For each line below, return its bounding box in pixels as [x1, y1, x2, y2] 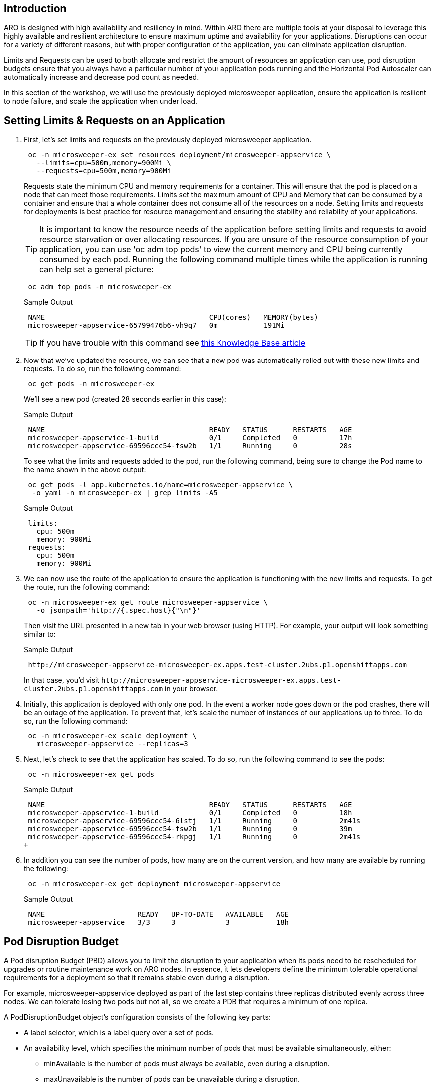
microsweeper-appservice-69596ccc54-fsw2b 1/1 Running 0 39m [28, 825, 352, 833]
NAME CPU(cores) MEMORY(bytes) [28, 313, 319, 322]
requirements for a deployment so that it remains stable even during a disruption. [4, 973, 270, 982]
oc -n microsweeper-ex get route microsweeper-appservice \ [28, 598, 268, 607]
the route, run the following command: [24, 583, 150, 592]
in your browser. [165, 684, 218, 693]
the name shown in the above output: [24, 465, 146, 474]
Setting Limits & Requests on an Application [4, 114, 225, 127]
